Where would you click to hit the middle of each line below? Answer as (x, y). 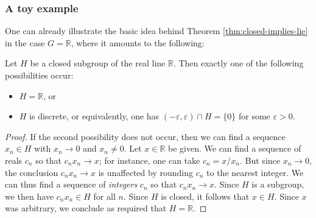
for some (254, 116)
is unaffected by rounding (146, 172)
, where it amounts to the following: (138, 42)
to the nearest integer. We (255, 172)
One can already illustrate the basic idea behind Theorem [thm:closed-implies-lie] (156, 31)
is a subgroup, (278, 184)
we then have (30, 196)
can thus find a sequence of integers (71, 184)
